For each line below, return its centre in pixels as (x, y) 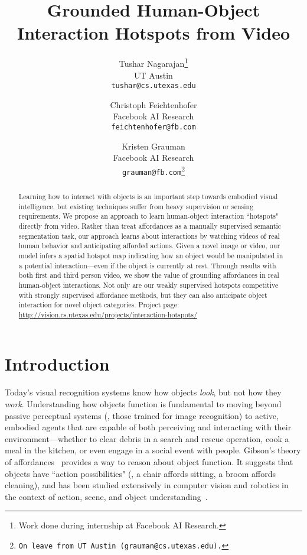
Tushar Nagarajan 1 (153, 62)
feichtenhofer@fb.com (153, 127)
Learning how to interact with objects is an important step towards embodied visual (148, 196)
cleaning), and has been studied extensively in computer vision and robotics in (147, 485)
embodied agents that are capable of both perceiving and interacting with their (148, 427)
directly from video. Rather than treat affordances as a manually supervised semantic (150, 225)
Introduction (57, 364)
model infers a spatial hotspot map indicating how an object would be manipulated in (151, 255)
